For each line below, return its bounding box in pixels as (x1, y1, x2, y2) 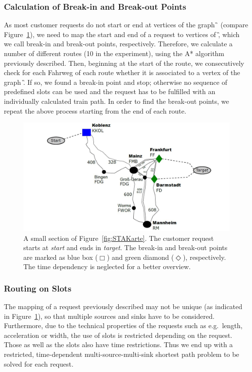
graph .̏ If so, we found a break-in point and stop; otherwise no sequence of (4, 77, 227, 87)
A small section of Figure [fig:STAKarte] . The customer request (23, 233, 214, 243)
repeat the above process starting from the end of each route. (4, 105, 186, 116)
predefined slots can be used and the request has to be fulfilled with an (4, 86, 216, 97)
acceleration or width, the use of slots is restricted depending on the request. (4, 330, 233, 340)
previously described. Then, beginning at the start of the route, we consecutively (4, 58, 244, 68)
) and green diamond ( (107, 252, 174, 262)
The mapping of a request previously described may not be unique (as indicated (4, 301, 243, 312)
